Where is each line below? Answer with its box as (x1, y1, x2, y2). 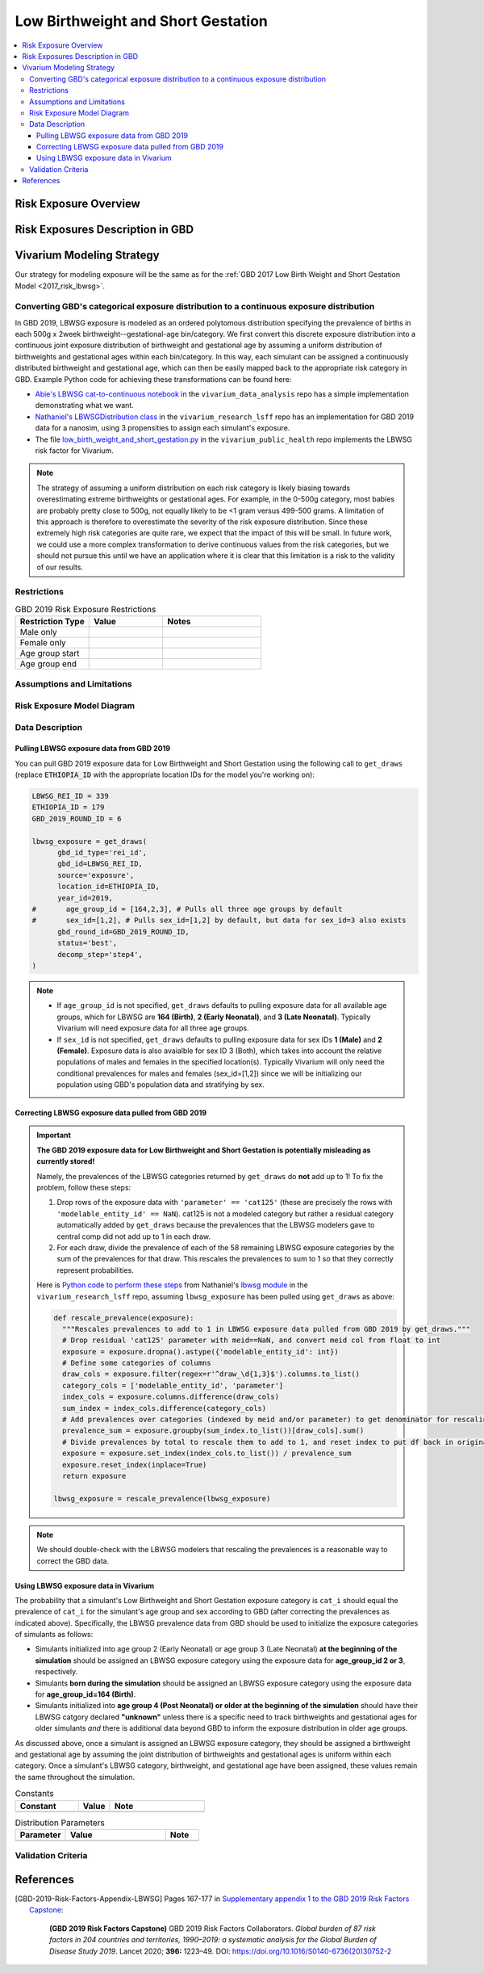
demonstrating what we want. (35, 401, 135, 410)
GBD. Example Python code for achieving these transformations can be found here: (15, 374, 292, 384)
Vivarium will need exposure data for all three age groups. (56, 1023, 249, 1033)
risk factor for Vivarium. (35, 446, 115, 455)
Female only (19, 637, 66, 649)
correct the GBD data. (36, 1555, 110, 1566)
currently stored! (36, 1157, 95, 1166)
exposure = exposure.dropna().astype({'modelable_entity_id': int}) (61, 1347, 339, 1356)
